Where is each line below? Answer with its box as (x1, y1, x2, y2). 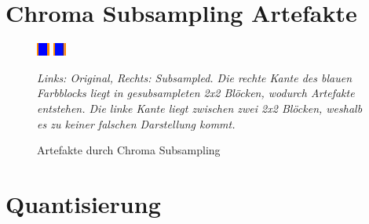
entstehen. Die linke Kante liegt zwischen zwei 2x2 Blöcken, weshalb (37, 99, 363, 116)
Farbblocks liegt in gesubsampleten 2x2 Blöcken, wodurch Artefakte (37, 85, 355, 101)
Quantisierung (5, 187, 161, 219)
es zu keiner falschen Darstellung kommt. (37, 115, 236, 132)
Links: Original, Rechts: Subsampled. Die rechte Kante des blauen (37, 69, 353, 85)
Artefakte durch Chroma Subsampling (37, 142, 221, 158)
